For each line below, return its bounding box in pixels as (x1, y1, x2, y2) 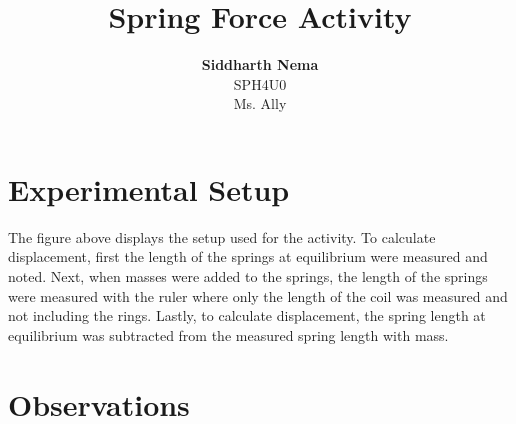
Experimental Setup (8, 168, 290, 209)
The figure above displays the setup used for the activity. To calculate (8, 226, 436, 247)
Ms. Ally (233, 93, 287, 114)
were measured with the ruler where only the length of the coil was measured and (8, 285, 508, 306)
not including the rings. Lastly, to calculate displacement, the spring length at (8, 305, 486, 326)
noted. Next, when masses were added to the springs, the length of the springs (8, 266, 488, 287)
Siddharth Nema (201, 54, 319, 75)
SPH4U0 (233, 73, 287, 94)
